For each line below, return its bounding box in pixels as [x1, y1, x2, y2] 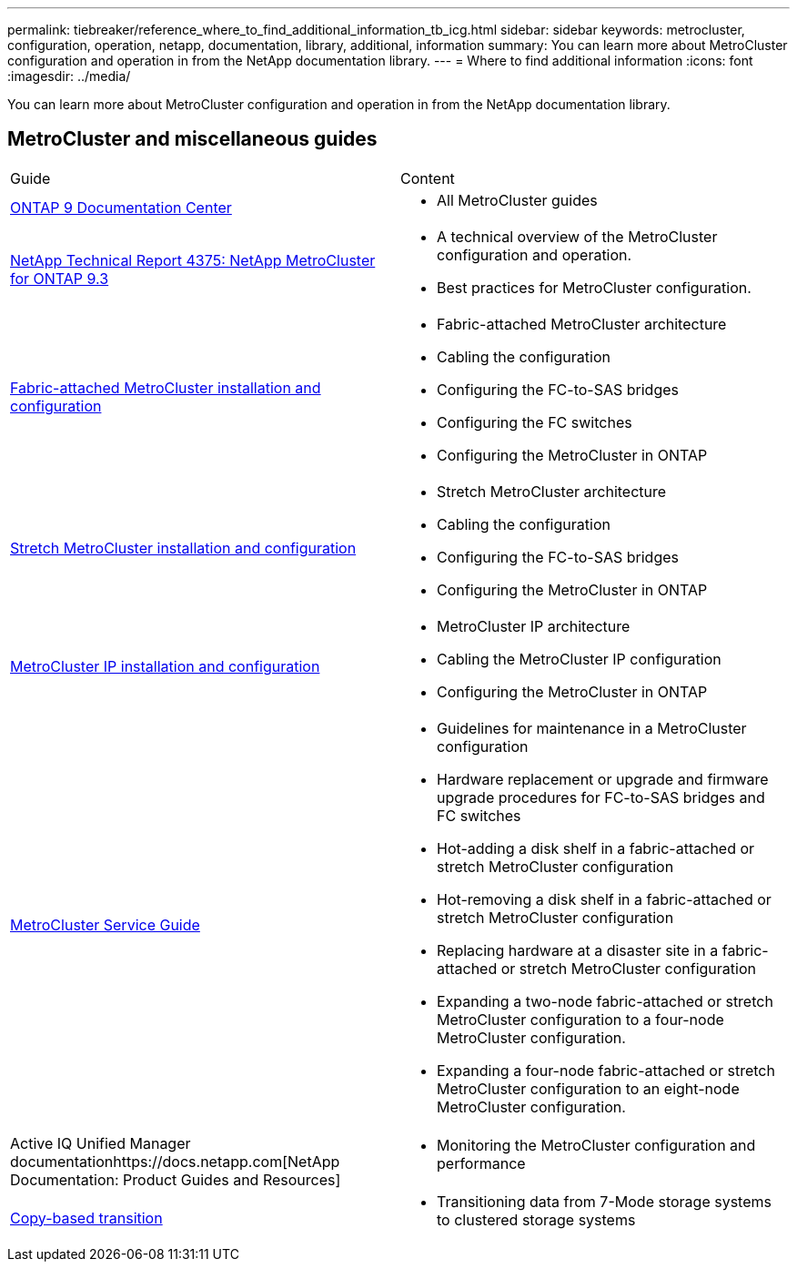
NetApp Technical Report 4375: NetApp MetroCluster [10, 250, 376, 269]
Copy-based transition [10, 1208, 163, 1227]
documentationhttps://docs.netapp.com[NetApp [10, 1152, 340, 1171]
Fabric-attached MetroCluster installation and [10, 378, 321, 397]
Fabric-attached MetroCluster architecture [437, 314, 727, 333]
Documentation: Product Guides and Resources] [10, 1170, 341, 1189]
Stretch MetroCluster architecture [437, 482, 667, 501]
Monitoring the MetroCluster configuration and [437, 1135, 756, 1154]
